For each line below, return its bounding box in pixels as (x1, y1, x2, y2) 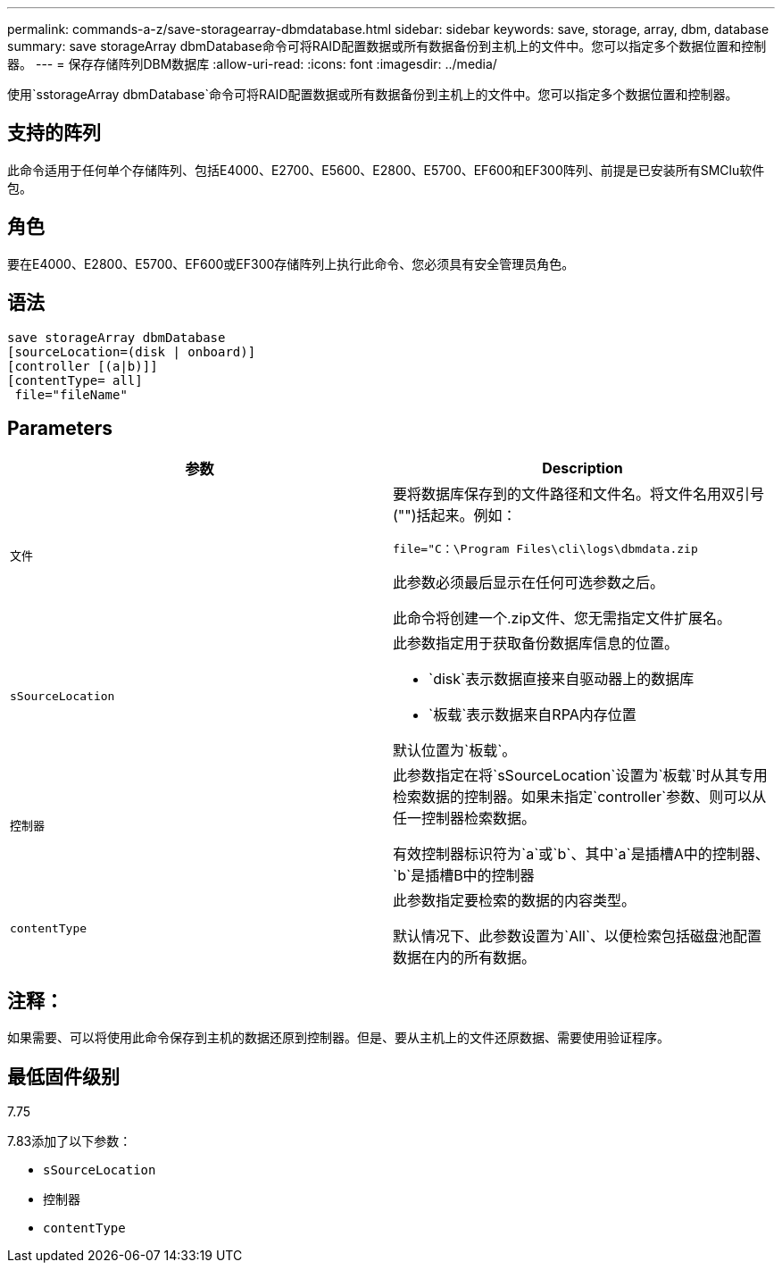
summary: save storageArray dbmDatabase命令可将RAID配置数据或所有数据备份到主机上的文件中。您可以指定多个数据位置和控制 (7, 38, 767, 54)
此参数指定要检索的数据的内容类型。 (393, 891, 636, 910)
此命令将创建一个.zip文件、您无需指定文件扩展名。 (393, 609, 732, 628)
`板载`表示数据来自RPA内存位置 (428, 706, 636, 724)
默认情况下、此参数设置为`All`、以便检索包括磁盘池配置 (393, 927, 762, 946)
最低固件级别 (7, 1065, 120, 1088)
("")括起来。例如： (393, 506, 517, 525)
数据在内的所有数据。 (393, 948, 537, 967)
